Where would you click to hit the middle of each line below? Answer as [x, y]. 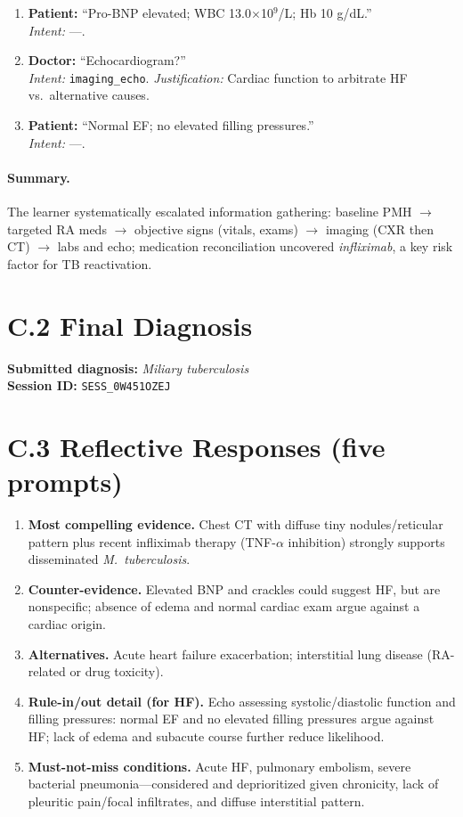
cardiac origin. [67, 624]
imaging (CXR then [380, 229]
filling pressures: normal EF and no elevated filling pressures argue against [231, 719]
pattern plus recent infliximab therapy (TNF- [152, 541]
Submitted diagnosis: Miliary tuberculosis [128, 368]
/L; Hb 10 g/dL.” [325, 12]
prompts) [65, 482]
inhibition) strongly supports [366, 541]
